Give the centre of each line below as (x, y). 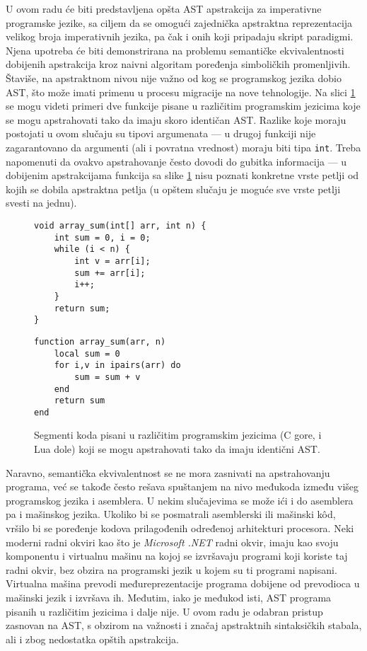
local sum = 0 (87, 353)
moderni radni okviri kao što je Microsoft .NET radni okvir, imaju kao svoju (172, 542)
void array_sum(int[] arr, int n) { (120, 225)
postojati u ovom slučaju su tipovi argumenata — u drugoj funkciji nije (161, 133)
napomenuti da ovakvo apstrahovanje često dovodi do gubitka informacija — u (176, 161)
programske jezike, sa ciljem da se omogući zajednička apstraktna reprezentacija (179, 22)
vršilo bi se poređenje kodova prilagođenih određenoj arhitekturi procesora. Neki (180, 528)
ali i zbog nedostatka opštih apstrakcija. (92, 639)
